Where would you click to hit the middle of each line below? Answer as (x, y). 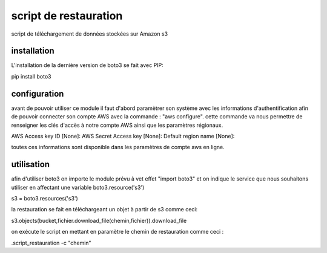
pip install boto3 (31, 76)
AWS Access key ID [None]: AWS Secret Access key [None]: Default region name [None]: (123, 136)
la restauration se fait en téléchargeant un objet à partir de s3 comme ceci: (104, 210)
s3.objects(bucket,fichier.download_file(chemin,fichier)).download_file (99, 220)
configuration (38, 94)
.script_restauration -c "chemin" (51, 243)
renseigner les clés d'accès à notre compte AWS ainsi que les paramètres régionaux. (117, 125)
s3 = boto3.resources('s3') (45, 198)
